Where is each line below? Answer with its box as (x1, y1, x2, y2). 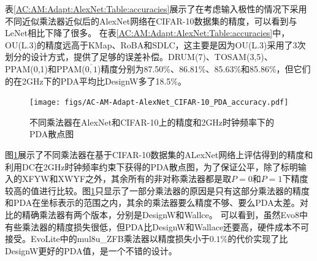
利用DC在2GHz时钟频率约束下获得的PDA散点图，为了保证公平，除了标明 (5, 160, 298, 173)
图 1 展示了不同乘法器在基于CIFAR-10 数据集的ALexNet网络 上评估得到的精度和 (5, 148, 313, 161)
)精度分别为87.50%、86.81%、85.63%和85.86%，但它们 (97, 62, 311, 75)
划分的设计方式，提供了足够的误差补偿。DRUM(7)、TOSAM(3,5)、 (5, 50, 273, 63)
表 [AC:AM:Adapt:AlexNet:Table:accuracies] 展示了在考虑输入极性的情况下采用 (5, 2, 307, 15)
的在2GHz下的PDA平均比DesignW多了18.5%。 (5, 74, 186, 87)
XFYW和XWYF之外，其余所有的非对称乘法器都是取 (21, 172, 232, 185)
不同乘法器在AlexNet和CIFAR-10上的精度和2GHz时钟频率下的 (29, 115, 275, 128)
